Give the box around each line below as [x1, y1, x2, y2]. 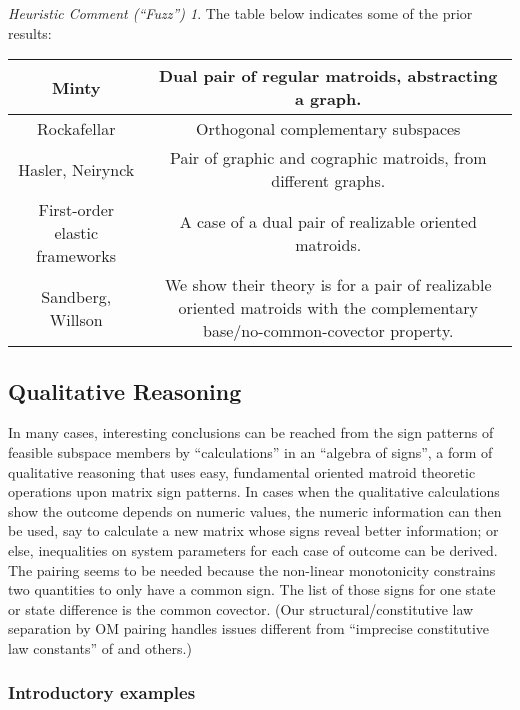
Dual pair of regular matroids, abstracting [158, 64, 498, 88]
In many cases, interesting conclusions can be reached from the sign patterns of [8, 422, 494, 443]
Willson [49, 307, 103, 331]
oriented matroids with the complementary [178, 296, 478, 320]
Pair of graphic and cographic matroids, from [169, 146, 487, 170]
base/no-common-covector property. [203, 319, 454, 343]
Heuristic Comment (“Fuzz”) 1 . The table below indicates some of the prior [8, 3, 473, 23]
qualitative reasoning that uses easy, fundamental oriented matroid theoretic [8, 461, 476, 482]
